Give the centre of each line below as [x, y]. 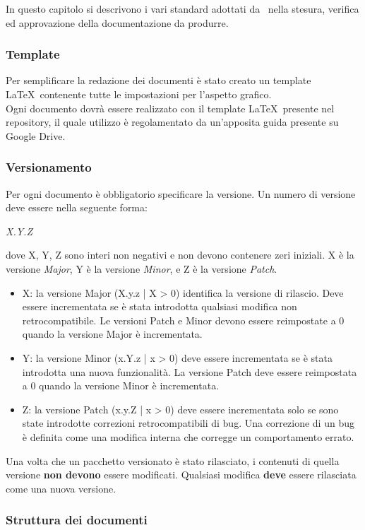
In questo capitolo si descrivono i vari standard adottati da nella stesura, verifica [182, 8]
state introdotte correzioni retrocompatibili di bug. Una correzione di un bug [188, 423]
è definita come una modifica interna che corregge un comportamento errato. [188, 436]
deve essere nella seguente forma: [77, 207]
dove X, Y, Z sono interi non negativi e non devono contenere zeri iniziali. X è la [180, 255]
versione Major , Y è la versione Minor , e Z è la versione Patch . [142, 268]
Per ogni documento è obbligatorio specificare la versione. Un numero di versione [181, 193]
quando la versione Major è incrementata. [112, 334]
